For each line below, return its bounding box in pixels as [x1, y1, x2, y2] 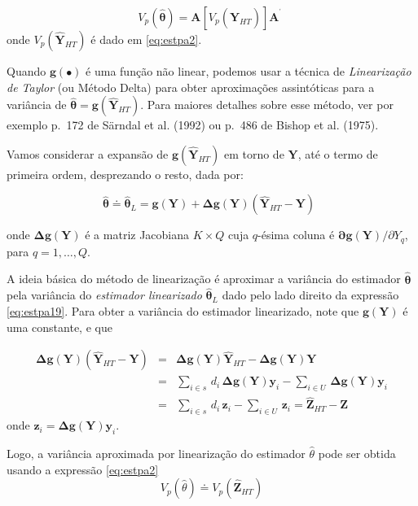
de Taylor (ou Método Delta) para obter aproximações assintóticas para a [7, 78, 375, 95]
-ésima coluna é [257, 226, 335, 243]
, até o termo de [297, 145, 378, 162]
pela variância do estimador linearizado [7, 286, 202, 303]
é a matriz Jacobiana [85, 226, 190, 243]
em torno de [223, 145, 284, 162]
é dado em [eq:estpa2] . [90, 31, 202, 47]
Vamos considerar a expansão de [7, 145, 169, 162]
